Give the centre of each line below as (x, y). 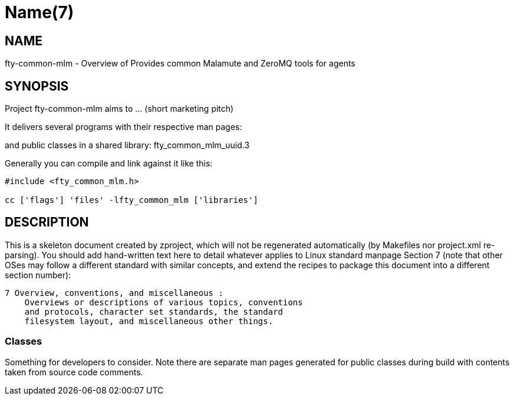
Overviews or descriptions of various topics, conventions (164, 302)
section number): (38, 275)
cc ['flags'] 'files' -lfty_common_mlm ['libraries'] (131, 200)
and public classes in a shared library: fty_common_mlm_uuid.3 (127, 145)
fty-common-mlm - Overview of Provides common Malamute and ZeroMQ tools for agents (180, 64)
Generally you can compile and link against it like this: (109, 164)
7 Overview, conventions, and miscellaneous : (114, 293)
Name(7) (39, 12)
